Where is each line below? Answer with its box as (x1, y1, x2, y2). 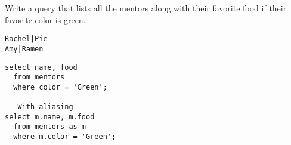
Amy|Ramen (5, 44, 44, 53)
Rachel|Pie (5, 35, 48, 44)
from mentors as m (13, 122, 86, 131)
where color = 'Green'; (13, 82, 107, 91)
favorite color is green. (5, 13, 86, 26)
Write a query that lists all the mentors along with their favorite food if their (5, 2, 287, 14)
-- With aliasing (5, 103, 73, 112)
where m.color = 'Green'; (13, 132, 116, 141)
